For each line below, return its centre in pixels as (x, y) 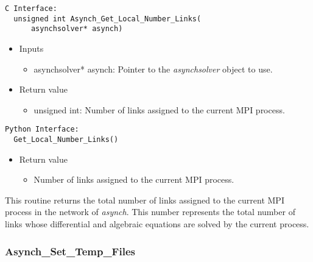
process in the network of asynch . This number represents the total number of (150, 212)
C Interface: (31, 9)
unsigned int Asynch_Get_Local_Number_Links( (107, 19)
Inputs (31, 48)
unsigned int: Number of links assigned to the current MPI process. (159, 109)
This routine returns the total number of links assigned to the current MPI (145, 200)
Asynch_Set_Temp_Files (70, 251)
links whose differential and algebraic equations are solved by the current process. (157, 224)
